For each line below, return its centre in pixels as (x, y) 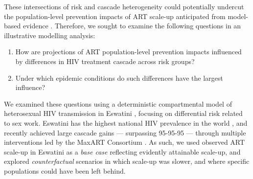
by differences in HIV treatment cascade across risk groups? (105, 61)
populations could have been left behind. (65, 170)
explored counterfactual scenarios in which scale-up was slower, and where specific (127, 161)
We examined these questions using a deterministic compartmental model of (118, 103)
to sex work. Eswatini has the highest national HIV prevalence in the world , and (126, 123)
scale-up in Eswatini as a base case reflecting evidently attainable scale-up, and (122, 151)
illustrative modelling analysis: (50, 35)
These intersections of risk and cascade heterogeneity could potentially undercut (124, 6)
